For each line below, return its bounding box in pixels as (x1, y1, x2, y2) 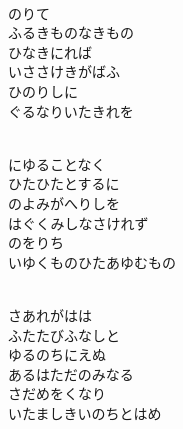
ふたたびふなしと (8, 324, 120, 345)
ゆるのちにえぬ (8, 344, 106, 365)
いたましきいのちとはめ (8, 402, 162, 423)
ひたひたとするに (8, 173, 120, 194)
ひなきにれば (8, 41, 92, 62)
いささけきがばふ (8, 61, 120, 82)
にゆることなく (8, 153, 106, 174)
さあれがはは (8, 304, 92, 325)
